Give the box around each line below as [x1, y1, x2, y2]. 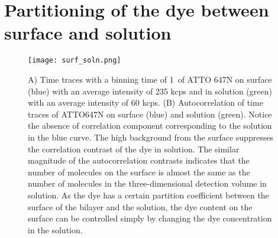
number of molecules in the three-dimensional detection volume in [28, 177, 267, 190]
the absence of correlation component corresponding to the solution [28, 119, 272, 132]
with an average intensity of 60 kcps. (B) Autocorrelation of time [28, 96, 263, 109]
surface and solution [4, 21, 172, 45]
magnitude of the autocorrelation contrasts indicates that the [28, 154, 250, 167]
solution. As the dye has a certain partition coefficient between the [28, 188, 269, 201]
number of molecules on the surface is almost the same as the [28, 165, 250, 178]
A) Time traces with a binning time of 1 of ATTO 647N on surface [28, 73, 272, 85]
